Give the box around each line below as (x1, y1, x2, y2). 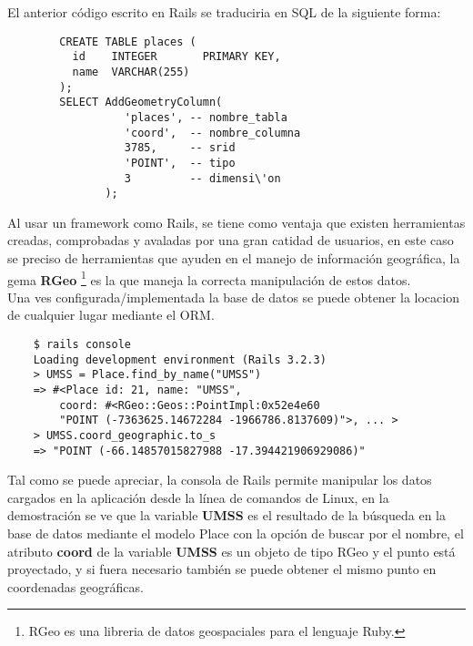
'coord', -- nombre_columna (124, 126, 301, 139)
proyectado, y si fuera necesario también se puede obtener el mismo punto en (7, 559, 437, 579)
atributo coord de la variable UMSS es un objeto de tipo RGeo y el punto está (7, 541, 456, 560)
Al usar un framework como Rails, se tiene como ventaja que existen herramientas (7, 212, 466, 231)
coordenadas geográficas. (7, 577, 144, 596)
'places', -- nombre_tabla (124, 110, 287, 124)
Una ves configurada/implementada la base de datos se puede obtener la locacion (7, 287, 459, 306)
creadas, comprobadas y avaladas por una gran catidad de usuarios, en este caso (7, 231, 454, 250)
